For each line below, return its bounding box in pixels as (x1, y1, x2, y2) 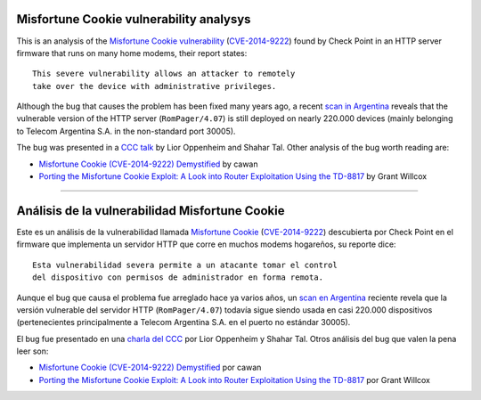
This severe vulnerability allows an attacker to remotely (32, 69, 296, 79)
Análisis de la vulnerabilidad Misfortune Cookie (16, 203, 285, 218)
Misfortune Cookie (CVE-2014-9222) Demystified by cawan (38, 159, 258, 169)
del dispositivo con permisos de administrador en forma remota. (32, 273, 324, 282)
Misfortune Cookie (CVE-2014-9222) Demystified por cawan (38, 362, 262, 373)
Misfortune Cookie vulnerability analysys (16, 12, 251, 27)
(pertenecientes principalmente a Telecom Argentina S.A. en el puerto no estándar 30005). (16, 317, 351, 328)
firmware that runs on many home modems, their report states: (16, 47, 248, 58)
